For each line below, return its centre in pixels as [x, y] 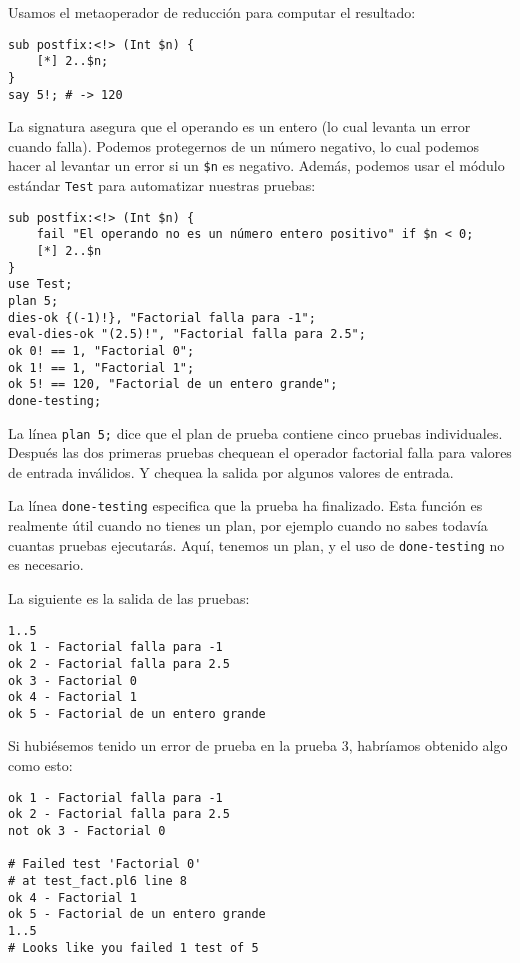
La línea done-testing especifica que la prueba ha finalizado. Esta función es [245, 505]
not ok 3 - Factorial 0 [87, 830]
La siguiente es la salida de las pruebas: [129, 597]
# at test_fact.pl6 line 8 [97, 880]
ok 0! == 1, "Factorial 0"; [101, 350]
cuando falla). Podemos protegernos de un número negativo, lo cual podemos [244, 145]
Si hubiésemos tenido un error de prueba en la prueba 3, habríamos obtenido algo [258, 745]
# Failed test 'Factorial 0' [105, 864]
